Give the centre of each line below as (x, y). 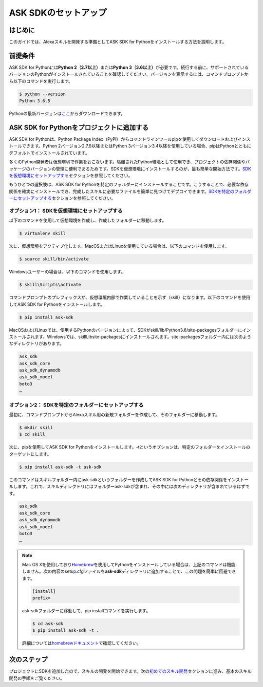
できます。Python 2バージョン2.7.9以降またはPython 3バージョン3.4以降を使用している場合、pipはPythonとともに (137, 146)
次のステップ (28, 660)
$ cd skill (32, 434)
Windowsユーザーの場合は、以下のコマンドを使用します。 (67, 272)
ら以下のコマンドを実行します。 (41, 81)
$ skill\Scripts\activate (50, 285)
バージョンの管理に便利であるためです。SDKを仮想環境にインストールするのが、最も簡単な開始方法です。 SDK (141, 169)
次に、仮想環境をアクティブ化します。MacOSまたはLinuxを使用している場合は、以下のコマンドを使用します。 (119, 246)
